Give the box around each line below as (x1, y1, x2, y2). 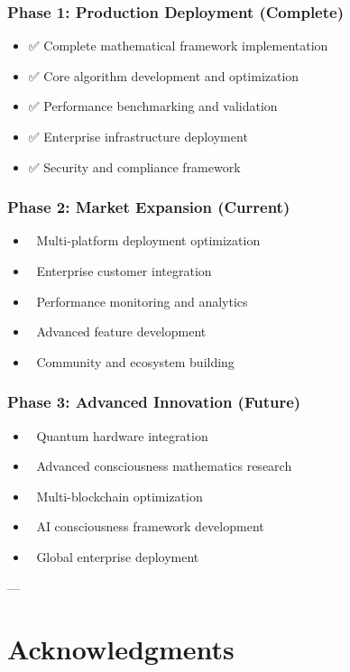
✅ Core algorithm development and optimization (28, 66, 299, 85)
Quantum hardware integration (36, 426, 208, 445)
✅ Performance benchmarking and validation (28, 97, 278, 115)
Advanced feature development (36, 322, 207, 341)
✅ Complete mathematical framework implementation (28, 36, 328, 55)
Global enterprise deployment (36, 547, 199, 566)
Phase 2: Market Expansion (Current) (7, 196, 290, 218)
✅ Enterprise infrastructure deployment (28, 127, 248, 145)
